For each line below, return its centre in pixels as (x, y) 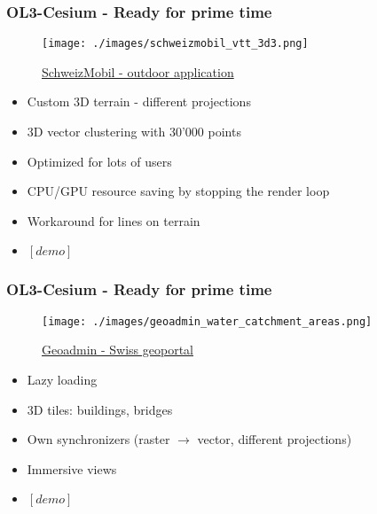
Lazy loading (62, 379)
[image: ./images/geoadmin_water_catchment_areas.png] (207, 321)
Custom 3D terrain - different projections (139, 101)
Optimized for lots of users (99, 161)
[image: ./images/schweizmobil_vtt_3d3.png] (175, 44)
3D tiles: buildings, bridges (100, 409)
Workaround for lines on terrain (114, 220)
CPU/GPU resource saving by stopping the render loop (178, 191)
